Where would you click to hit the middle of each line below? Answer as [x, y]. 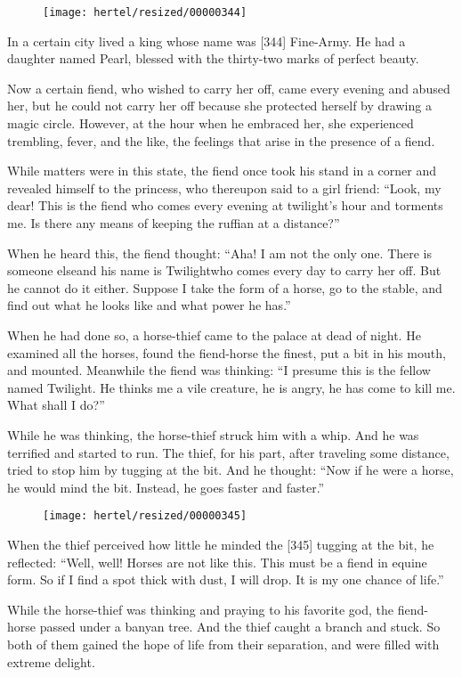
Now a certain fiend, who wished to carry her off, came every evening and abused [229, 88]
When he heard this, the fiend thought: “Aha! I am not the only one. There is [220, 253]
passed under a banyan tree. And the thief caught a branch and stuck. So [240, 627]
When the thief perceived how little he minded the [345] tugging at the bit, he [221, 544]
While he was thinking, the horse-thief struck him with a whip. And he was [213, 434]
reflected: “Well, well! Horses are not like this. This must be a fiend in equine [217, 562]
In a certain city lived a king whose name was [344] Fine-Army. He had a [207, 41]
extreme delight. [51, 661]
